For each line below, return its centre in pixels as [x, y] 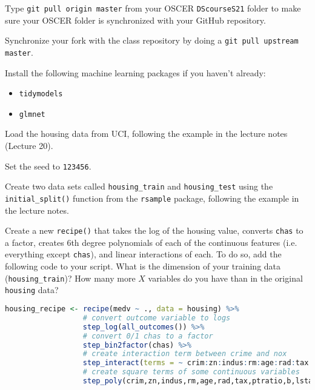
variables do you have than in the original [225, 278]
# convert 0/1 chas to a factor [148, 336]
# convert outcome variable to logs [157, 318]
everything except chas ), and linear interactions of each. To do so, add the [143, 254]
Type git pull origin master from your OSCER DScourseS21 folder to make [153, 8]
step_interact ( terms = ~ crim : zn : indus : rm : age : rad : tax [196, 363]
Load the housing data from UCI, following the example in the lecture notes [146, 134]
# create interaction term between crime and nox [185, 354]
